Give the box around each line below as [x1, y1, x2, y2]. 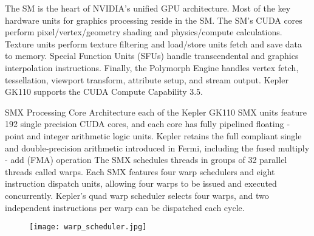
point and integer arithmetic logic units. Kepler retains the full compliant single [5, 129, 302, 142]
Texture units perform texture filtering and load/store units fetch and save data [5, 37, 302, 50]
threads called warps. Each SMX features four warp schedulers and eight [5, 165, 275, 178]
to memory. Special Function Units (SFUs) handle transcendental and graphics [5, 49, 299, 62]
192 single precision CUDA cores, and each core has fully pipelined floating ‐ [5, 117, 290, 130]
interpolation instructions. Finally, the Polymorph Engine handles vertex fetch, [5, 61, 299, 74]
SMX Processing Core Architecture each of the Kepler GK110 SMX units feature [5, 105, 307, 118]
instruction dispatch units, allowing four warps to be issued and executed [5, 177, 277, 190]
